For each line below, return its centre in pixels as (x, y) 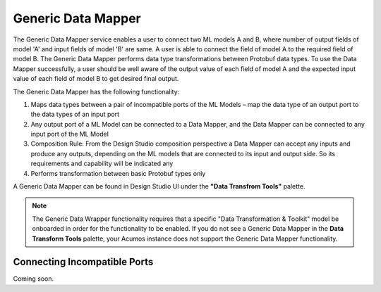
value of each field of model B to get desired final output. (96, 79)
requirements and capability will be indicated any (102, 164)
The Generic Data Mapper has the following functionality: (96, 91)
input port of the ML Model (70, 134)
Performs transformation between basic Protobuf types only (118, 173)
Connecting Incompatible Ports (83, 262)
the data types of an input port (75, 114)
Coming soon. (34, 279)
